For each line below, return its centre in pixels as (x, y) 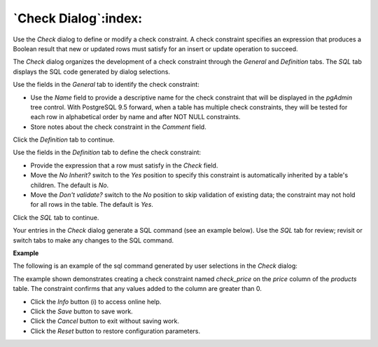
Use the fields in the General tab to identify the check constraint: (106, 85)
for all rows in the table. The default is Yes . (92, 205)
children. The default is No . (70, 185)
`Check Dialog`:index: (78, 18)
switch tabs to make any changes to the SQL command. (93, 240)
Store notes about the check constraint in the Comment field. (118, 127)
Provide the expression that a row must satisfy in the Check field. (124, 165)
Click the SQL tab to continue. (56, 217)
